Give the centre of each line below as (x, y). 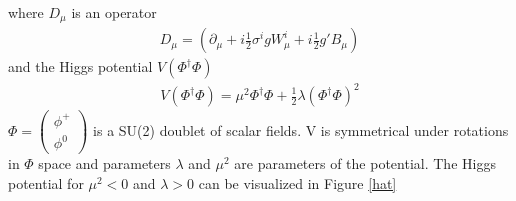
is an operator (114, 12)
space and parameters (104, 163)
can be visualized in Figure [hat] (297, 182)
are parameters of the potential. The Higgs (365, 163)
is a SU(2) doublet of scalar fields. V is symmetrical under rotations (301, 129)
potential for (46, 182)
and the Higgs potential (80, 66)
